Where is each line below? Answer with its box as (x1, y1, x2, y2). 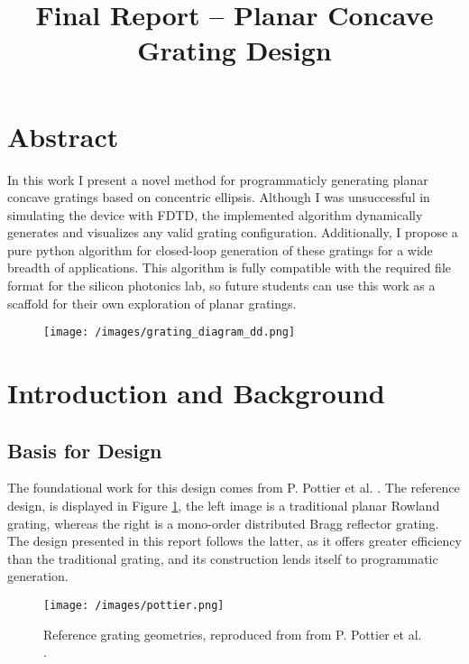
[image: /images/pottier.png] (43, 599, 225, 613)
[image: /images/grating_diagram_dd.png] (43, 326, 296, 339)
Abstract (7, 117, 119, 154)
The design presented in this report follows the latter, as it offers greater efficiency (7, 531, 462, 550)
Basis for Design (7, 436, 162, 464)
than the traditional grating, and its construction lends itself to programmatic (7, 549, 438, 567)
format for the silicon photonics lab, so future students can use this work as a (7, 276, 436, 295)
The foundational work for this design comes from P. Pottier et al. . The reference (7, 478, 460, 497)
